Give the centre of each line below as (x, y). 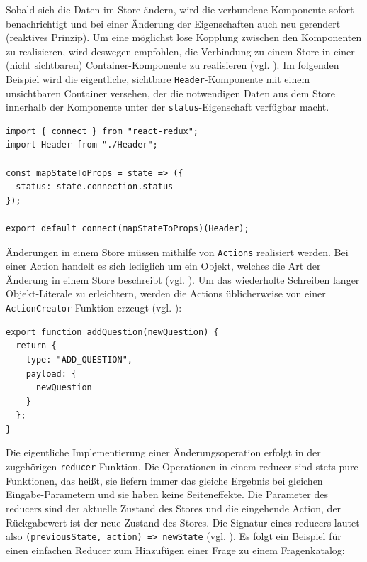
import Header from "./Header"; (82, 145)
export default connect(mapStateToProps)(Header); (128, 229)
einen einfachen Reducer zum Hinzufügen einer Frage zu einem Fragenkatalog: (175, 550)
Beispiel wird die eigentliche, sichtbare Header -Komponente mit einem (158, 78)
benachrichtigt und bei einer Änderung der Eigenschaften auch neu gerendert (173, 23)
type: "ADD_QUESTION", (79, 359)
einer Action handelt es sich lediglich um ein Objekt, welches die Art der (163, 266)
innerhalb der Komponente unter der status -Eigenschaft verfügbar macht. (168, 107)
